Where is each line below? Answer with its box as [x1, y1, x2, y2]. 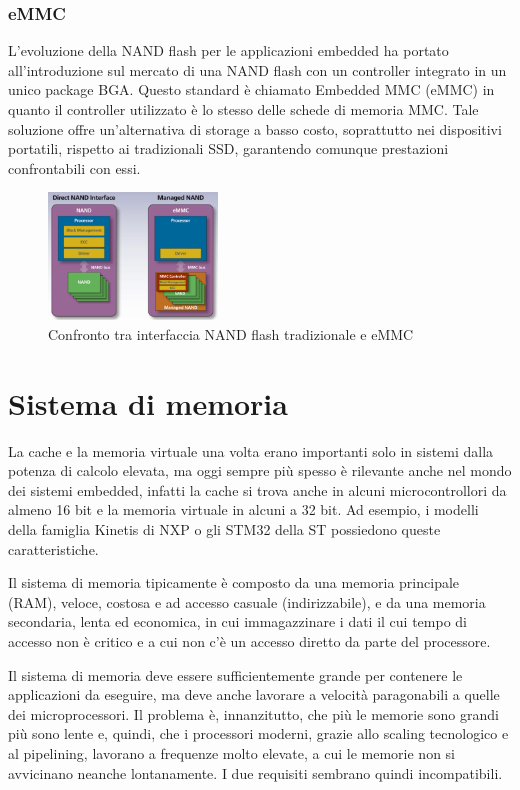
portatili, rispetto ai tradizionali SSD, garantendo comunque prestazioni [8, 138, 449, 159]
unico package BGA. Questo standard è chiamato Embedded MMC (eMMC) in [8, 79, 495, 100]
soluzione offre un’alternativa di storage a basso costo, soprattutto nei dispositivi [8, 118, 502, 139]
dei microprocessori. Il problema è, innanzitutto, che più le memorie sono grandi [8, 703, 499, 724]
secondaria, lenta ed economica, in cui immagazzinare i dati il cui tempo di [8, 611, 468, 632]
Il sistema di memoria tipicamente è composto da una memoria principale [8, 572, 460, 593]
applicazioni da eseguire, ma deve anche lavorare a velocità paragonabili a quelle [8, 684, 500, 705]
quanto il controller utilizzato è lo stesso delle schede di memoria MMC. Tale [8, 99, 479, 119]
